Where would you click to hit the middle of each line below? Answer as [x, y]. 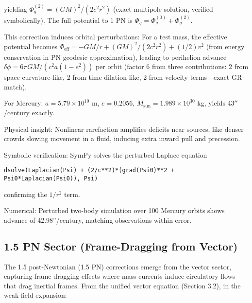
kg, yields [211, 103]
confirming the [25, 194]
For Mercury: [24, 103]
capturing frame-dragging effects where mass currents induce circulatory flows [120, 276]
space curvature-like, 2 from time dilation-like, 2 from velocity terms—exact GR [123, 77]
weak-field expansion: [35, 295]
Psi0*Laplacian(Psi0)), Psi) [51, 179]
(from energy [225, 46]
